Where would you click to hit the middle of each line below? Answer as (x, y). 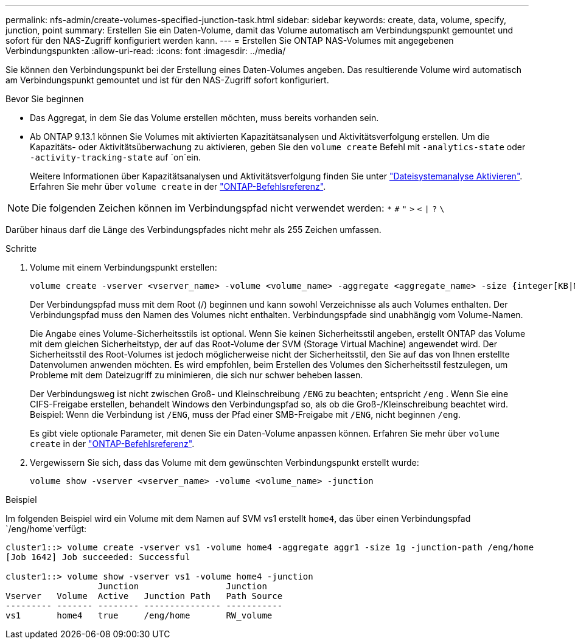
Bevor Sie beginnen (45, 99)
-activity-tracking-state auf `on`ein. (116, 157)
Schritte (21, 248)
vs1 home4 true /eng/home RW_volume (139, 615)
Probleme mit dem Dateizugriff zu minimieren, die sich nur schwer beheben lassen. (197, 375)
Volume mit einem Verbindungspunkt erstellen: (124, 267)
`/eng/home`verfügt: (46, 529)
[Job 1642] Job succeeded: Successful (98, 557)
